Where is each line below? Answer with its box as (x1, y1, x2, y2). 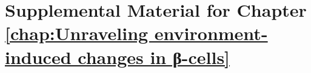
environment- (154, 21, 268, 45)
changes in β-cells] (78, 44, 230, 69)
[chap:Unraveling (5, 21, 149, 45)
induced (5, 44, 72, 69)
